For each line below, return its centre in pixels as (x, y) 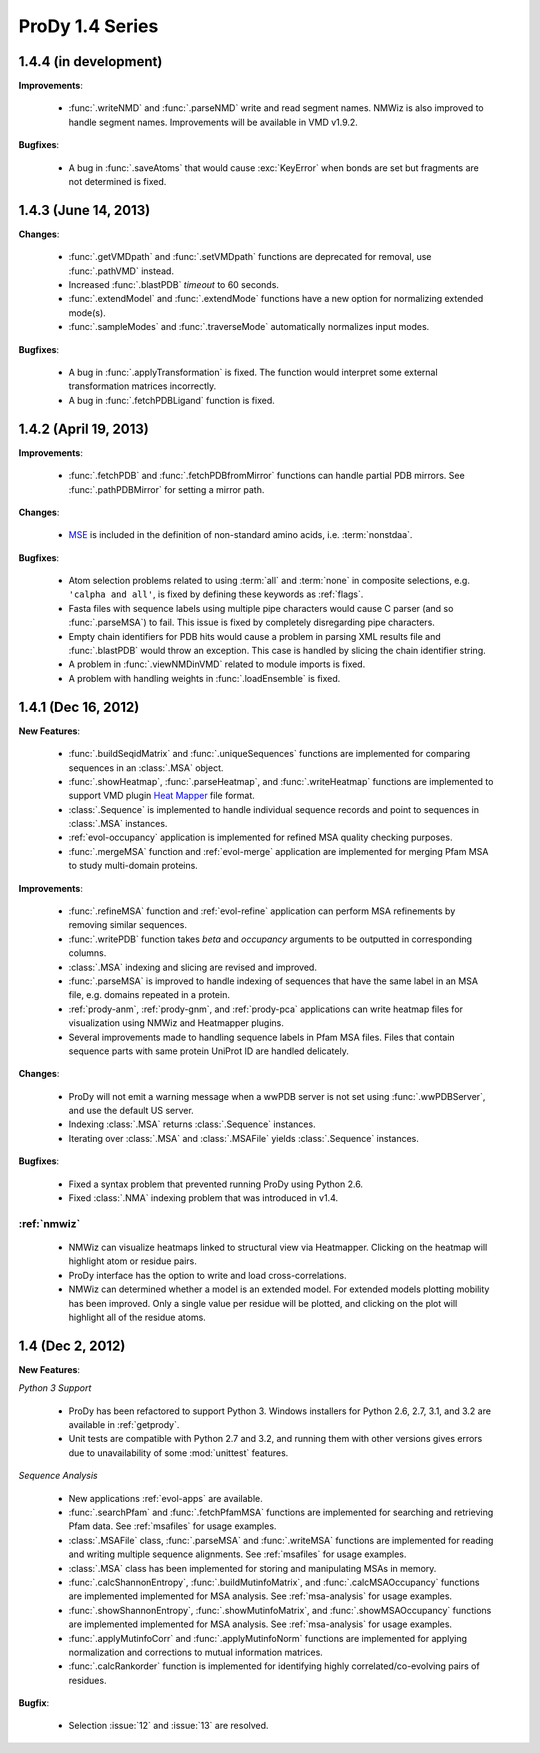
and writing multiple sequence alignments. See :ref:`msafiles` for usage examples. (237, 1554)
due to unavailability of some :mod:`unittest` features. (178, 1452)
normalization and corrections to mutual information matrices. (196, 1652)
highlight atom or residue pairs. (132, 1261)
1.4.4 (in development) (90, 61)
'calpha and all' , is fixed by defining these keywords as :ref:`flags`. (216, 594)
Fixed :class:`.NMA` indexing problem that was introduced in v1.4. (203, 1198)
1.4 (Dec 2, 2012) (72, 1345)
